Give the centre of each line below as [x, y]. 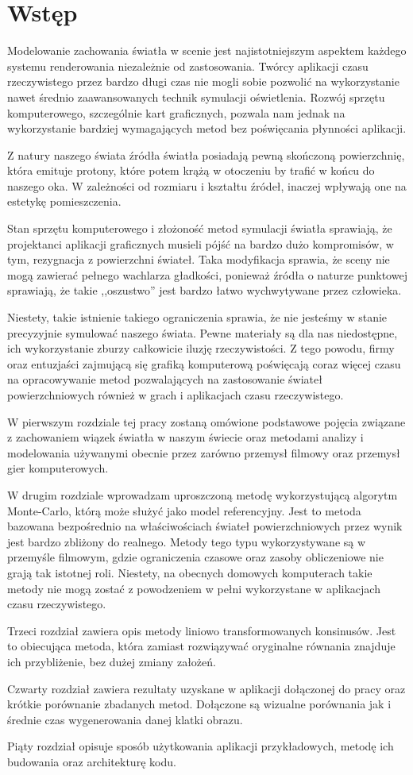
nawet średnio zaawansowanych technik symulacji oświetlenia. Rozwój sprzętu [196, 96]
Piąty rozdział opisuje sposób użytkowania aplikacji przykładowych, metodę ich [201, 746]
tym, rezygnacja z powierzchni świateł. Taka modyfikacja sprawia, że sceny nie [199, 259]
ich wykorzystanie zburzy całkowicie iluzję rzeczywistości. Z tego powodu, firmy [201, 348]
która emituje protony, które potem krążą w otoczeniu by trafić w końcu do [191, 170]
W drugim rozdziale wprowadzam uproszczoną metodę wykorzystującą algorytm [203, 494]
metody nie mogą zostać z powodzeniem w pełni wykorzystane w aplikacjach [194, 588]
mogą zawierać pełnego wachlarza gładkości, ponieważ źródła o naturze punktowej [207, 274]
